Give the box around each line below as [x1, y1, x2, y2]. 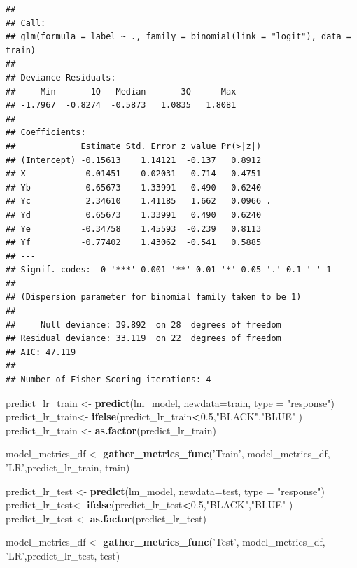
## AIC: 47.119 [6, 347, 76, 357]
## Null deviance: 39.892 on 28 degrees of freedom [6, 319, 281, 330]
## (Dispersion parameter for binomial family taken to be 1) [6, 292, 302, 303]
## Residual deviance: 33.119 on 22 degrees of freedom [6, 333, 281, 344]
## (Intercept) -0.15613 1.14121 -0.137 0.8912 [6, 155, 262, 165]
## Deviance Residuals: [6, 72, 116, 83]
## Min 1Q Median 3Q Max [6, 86, 237, 97]
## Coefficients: [6, 127, 86, 138]
